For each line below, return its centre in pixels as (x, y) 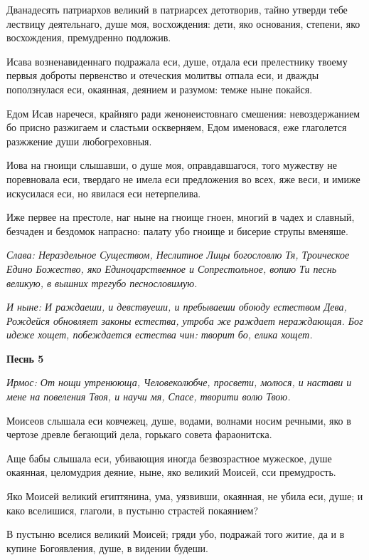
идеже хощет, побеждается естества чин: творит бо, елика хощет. (160, 335)
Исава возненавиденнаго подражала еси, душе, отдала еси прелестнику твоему (177, 61)
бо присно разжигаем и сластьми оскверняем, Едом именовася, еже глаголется (177, 127)
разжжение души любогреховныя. (79, 141)
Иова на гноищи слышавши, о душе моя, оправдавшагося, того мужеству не (172, 165)
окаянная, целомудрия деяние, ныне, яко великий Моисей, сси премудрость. (171, 472)
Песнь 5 (25, 358)
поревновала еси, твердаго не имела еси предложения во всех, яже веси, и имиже (183, 178)
